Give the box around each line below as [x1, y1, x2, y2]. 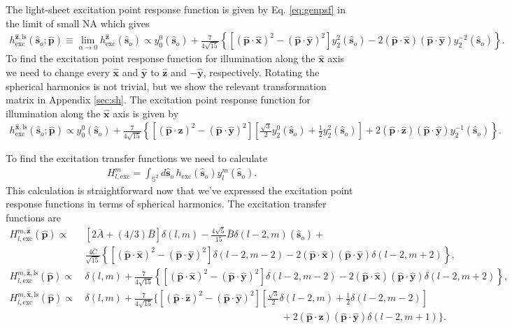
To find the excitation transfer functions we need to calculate [6, 151, 267, 166]
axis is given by [113, 105, 179, 120]
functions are [6, 210, 62, 225]
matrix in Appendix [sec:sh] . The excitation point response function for [6, 92, 311, 107]
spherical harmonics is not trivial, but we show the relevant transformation [6, 78, 327, 93]
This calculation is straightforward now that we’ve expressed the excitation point [6, 182, 353, 197]
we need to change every [6, 65, 110, 80]
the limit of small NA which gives [6, 15, 150, 30]
